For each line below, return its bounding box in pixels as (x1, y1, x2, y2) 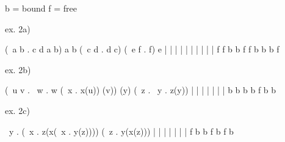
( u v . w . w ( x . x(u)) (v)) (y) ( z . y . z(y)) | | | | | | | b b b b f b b (5, 83, 276, 96)
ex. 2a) (5, 22, 31, 35)
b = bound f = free (5, 2, 77, 14)
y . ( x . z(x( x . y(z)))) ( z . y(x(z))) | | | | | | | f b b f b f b (9, 124, 234, 137)
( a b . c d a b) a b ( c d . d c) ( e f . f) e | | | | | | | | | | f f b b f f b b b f (5, 43, 280, 55)
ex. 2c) (5, 104, 30, 116)
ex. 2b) (5, 63, 31, 76)
